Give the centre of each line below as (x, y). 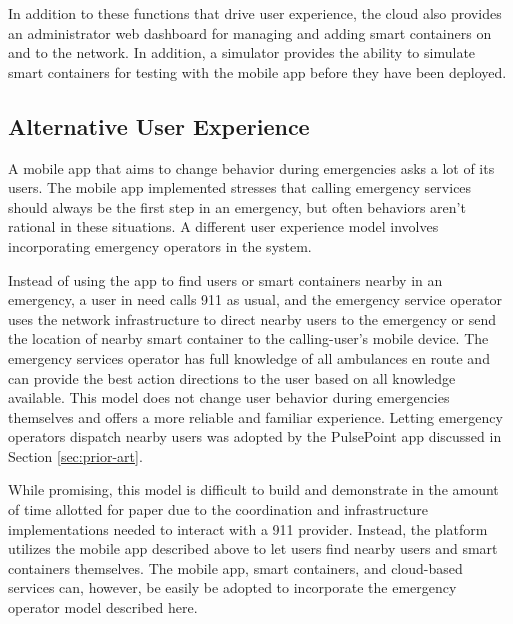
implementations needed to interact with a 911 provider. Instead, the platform (248, 528)
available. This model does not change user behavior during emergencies (229, 397)
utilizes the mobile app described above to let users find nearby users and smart (253, 548)
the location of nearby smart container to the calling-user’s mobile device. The (248, 338)
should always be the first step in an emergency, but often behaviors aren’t (237, 206)
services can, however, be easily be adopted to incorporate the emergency (232, 587)
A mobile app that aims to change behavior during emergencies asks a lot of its (251, 167)
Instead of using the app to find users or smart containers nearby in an (225, 279)
